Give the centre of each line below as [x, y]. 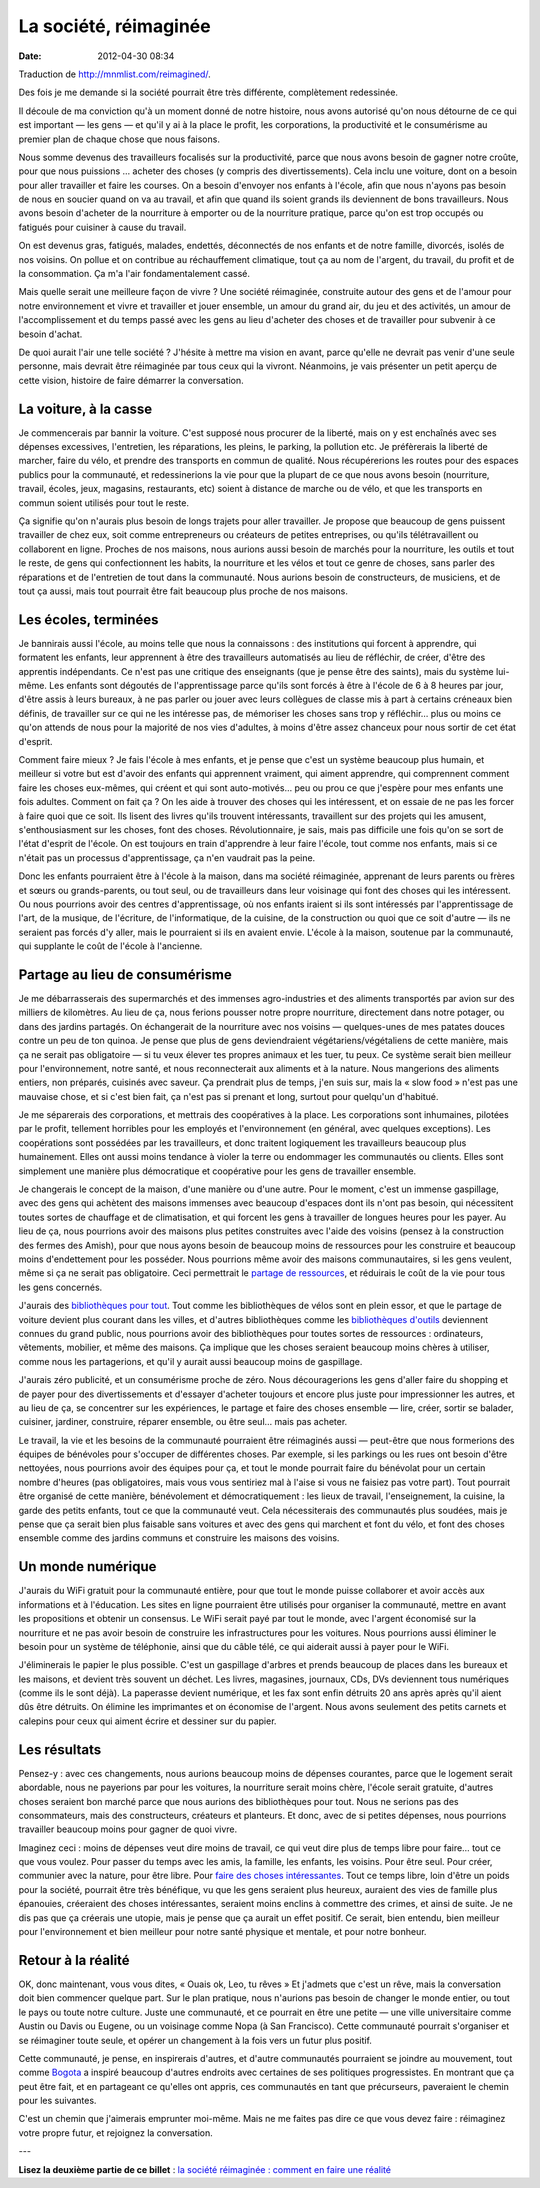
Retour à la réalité [74, 1960]
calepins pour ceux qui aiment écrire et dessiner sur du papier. [147, 1721]
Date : [30, 56]
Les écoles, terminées [88, 619]
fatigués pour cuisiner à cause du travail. [102, 227]
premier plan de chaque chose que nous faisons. [119, 139]
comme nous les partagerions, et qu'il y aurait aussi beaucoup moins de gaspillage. [190, 1361]
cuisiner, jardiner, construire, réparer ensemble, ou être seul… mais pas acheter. [183, 1422]
